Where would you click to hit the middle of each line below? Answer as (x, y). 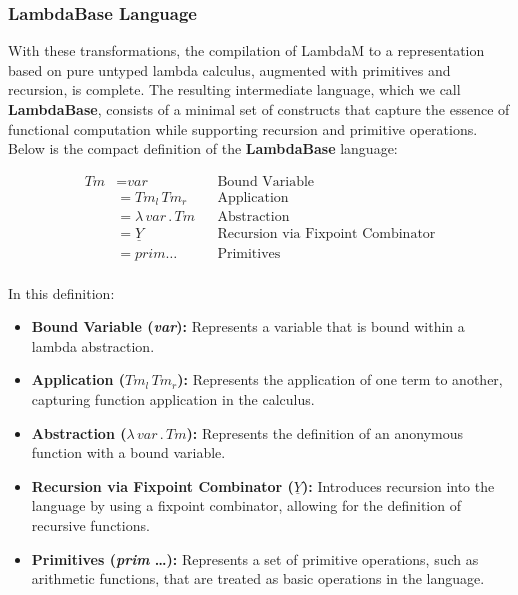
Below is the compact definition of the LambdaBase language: (203, 148)
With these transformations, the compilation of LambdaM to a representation (246, 50)
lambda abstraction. (93, 345)
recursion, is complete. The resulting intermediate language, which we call (234, 89)
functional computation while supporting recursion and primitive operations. (243, 128)
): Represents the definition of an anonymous (324, 432)
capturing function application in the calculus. (173, 399)
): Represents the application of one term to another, (340, 379)
